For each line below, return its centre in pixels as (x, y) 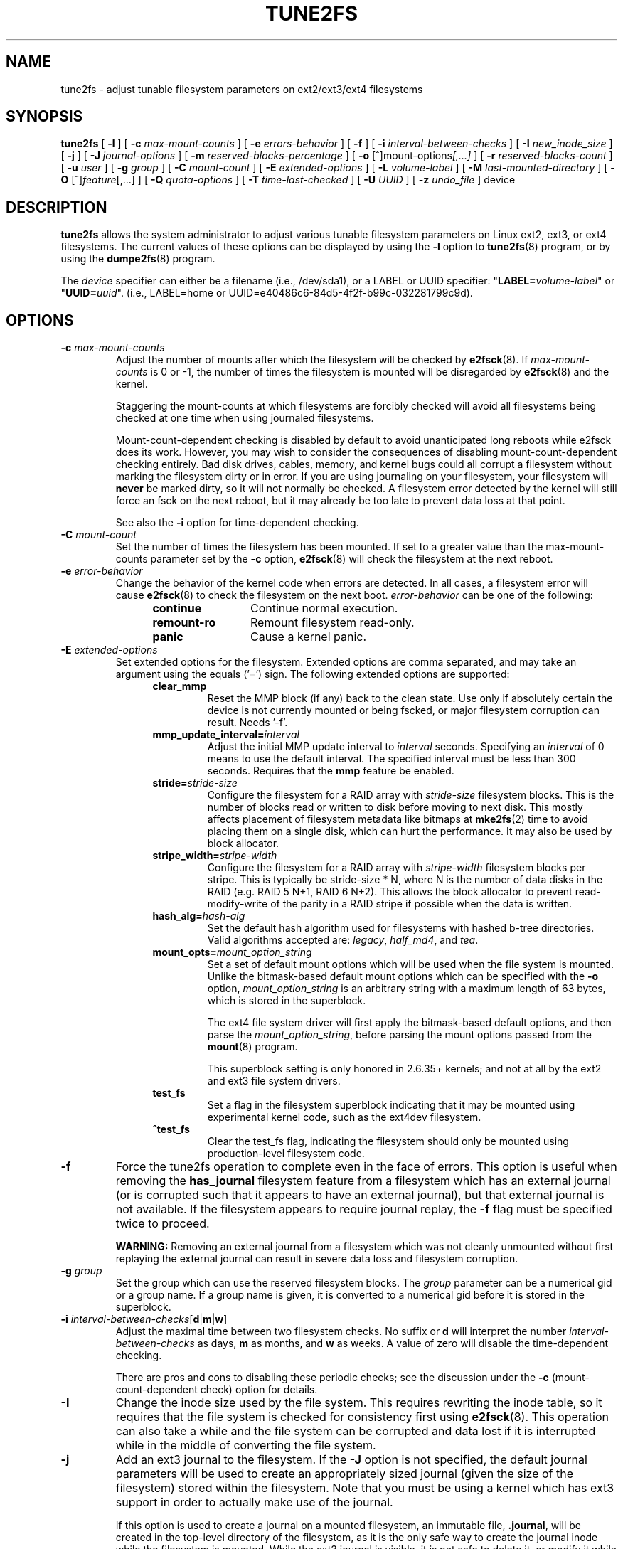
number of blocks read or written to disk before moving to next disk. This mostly (395, 807)
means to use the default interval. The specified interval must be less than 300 (392, 759)
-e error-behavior (102, 571)
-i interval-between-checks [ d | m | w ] (144, 1319)
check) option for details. (259, 1390)
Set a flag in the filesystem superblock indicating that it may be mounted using (391, 1105)
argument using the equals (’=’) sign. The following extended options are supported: (313, 674)
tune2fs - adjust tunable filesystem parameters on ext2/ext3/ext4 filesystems (242, 89)
